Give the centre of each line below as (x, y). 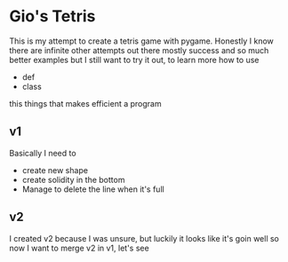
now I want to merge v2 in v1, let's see (79, 248)
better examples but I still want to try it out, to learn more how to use (134, 60)
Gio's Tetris (52, 16)
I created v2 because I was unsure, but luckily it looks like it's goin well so (144, 238)
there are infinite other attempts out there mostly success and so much (139, 50)
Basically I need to (43, 153)
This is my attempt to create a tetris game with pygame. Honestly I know (141, 41)
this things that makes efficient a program (85, 103)
